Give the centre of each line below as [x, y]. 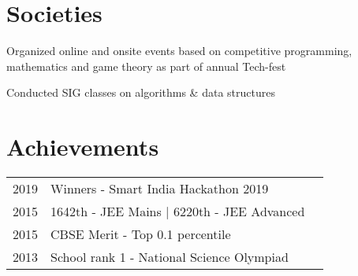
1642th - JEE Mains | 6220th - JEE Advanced [178, 212]
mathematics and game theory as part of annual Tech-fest [146, 66]
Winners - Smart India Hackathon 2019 [160, 189]
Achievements [83, 147]
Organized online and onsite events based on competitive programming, [179, 51]
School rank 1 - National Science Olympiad [170, 257]
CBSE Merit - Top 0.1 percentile [141, 234]
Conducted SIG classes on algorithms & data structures [141, 92]
